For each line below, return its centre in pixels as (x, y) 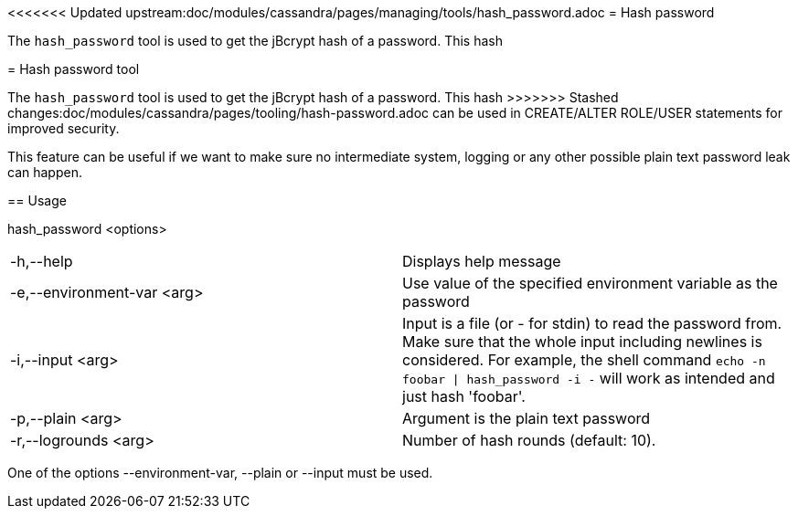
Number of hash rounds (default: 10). (529, 440)
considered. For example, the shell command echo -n (584, 360)
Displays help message (482, 261)
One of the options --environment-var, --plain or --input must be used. (220, 473)
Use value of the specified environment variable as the (590, 283)
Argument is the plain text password (527, 418)
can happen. (45, 172)
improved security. (64, 128)
